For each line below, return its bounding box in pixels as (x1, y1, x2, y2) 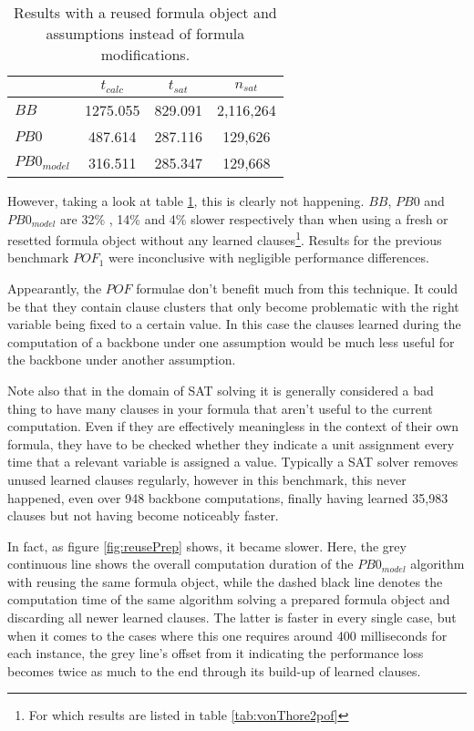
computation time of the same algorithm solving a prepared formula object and (7, 590, 450, 609)
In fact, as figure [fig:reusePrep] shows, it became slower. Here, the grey (7, 536, 407, 555)
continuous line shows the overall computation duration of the (7, 554, 354, 573)
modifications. (100, 44, 191, 65)
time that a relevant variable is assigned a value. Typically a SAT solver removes (7, 452, 459, 471)
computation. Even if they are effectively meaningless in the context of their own (7, 417, 459, 436)
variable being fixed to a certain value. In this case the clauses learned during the (7, 314, 461, 334)
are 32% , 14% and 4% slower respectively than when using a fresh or (60, 209, 448, 228)
